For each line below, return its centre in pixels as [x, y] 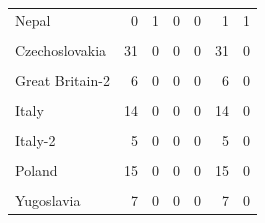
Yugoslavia [48, 200]
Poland [36, 170]
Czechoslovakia [61, 49]
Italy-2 [35, 140]
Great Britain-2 [62, 79]
